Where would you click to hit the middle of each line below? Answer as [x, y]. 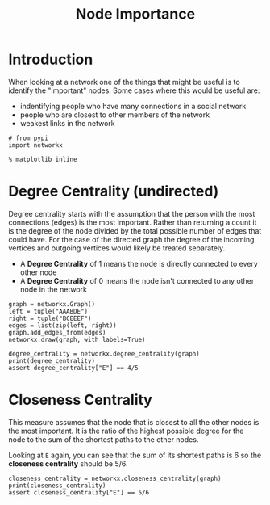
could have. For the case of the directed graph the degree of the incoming [131, 239]
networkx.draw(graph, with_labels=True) [77, 339]
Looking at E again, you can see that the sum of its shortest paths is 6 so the [135, 455]
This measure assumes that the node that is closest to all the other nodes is [134, 422]
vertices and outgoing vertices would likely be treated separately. [117, 248]
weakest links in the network [67, 123]
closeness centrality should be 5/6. [68, 463]
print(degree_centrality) [52, 360]
